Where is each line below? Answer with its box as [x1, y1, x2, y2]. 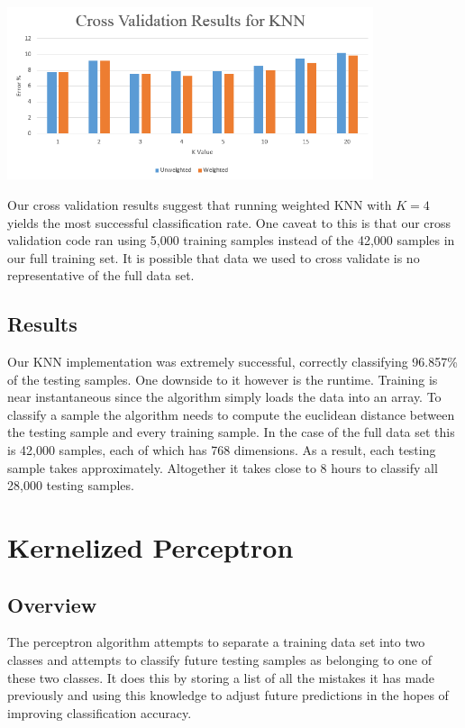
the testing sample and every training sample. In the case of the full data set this [7, 423, 455, 441]
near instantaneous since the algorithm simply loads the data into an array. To [7, 387, 442, 406]
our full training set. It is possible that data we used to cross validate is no [7, 248, 420, 267]
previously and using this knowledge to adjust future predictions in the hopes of [7, 686, 449, 705]
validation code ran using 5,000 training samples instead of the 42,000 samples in [7, 231, 455, 250]
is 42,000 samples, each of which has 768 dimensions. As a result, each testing [7, 441, 436, 460]
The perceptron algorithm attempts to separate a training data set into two [7, 632, 425, 651]
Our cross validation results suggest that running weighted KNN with [7, 195, 392, 214]
